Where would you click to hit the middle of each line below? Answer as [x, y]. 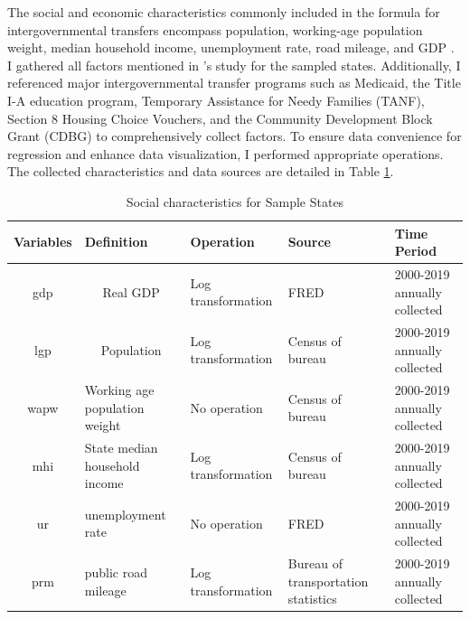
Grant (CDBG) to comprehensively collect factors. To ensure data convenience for [235, 136]
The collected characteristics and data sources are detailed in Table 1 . [201, 171]
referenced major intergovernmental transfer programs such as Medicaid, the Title [234, 83]
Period [416, 251]
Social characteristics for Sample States [235, 201]
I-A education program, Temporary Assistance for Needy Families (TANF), [216, 100]
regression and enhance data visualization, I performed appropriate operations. [226, 153]
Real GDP [131, 291]
